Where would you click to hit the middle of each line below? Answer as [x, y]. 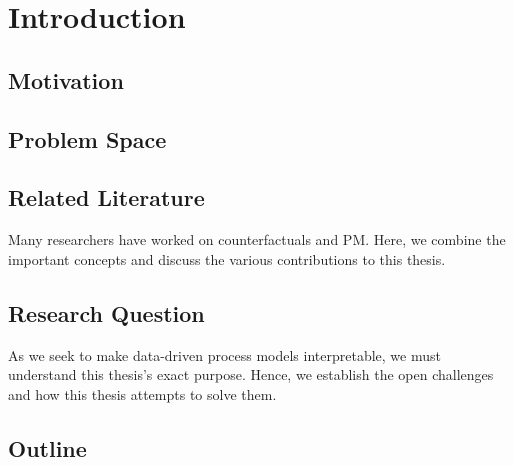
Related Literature [106, 197]
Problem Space [87, 138]
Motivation [66, 79]
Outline [47, 447]
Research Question [106, 312]
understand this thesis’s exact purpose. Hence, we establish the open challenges [251, 374]
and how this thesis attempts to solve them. [142, 393]
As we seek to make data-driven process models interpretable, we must [224, 354]
